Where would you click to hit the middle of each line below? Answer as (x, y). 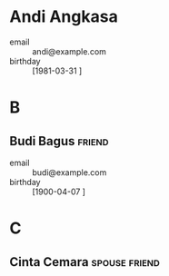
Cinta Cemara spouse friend (85, 262)
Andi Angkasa (64, 17)
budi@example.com (70, 172)
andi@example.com (70, 51)
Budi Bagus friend (59, 141)
